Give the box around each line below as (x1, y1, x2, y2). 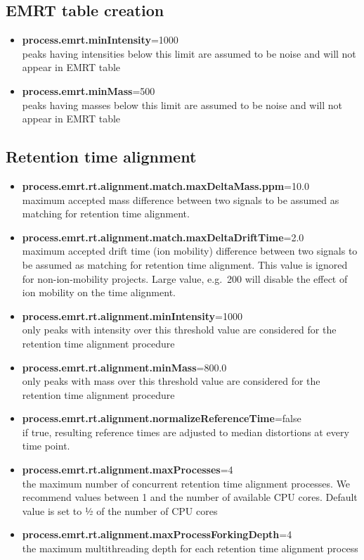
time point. (22, 438, 70, 453)
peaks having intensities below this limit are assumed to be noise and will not (22, 46, 356, 61)
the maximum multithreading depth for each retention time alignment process (22, 541, 358, 556)
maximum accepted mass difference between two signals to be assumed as (22, 192, 339, 207)
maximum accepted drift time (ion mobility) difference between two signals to (22, 243, 358, 258)
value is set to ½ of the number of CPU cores (22, 503, 218, 518)
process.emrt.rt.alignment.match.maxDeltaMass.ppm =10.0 (22, 178, 309, 193)
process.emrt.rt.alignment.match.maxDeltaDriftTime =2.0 (22, 229, 304, 244)
